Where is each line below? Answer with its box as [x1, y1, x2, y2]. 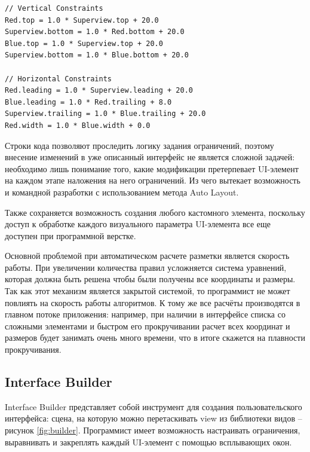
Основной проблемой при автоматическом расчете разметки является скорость [5, 249, 290, 262]
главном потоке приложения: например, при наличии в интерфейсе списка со [5, 308, 286, 320]
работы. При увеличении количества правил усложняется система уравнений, [5, 261, 287, 273]
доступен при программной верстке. [5, 229, 136, 242]
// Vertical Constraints [5, 4, 103, 13]
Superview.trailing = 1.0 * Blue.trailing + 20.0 [5, 109, 206, 118]
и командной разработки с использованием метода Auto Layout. [5, 185, 239, 198]
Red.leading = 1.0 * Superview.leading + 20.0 [5, 86, 193, 95]
